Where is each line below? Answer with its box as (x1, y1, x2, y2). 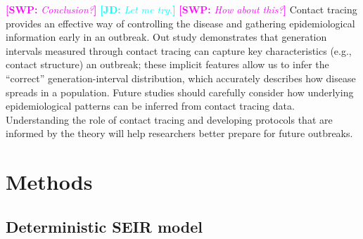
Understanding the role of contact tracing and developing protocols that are (6, 112, 333, 127)
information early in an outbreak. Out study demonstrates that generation (6, 30, 327, 44)
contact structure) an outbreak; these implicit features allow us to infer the (6, 57, 329, 72)
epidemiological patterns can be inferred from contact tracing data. (6, 98, 295, 113)
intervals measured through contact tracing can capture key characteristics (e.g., (6, 43, 352, 58)
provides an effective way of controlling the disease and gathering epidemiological (6, 15, 355, 30)
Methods (6, 167, 93, 196)
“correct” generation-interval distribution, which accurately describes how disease (6, 70, 356, 85)
